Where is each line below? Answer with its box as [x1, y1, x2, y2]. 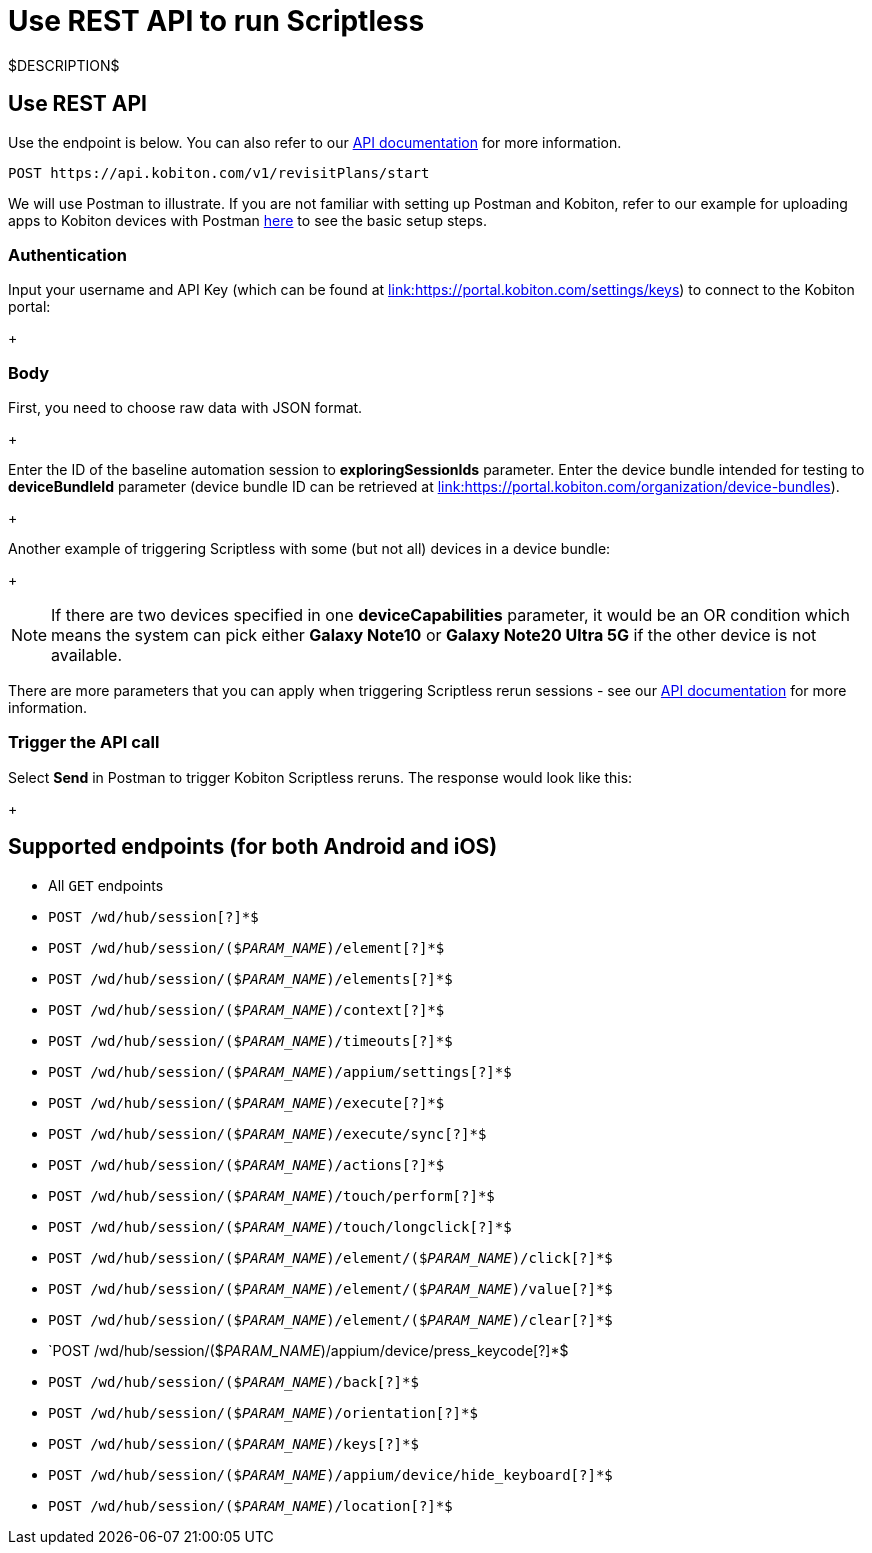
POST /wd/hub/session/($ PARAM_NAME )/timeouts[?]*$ [48, 1032, 453, 1049]
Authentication [8, 244, 127, 265]
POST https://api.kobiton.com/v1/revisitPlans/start [8, 164, 430, 181]
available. [51, 645, 123, 666]
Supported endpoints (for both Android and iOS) [8, 834, 498, 860]
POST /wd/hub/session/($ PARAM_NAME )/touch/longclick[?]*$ [48, 1218, 512, 1235]
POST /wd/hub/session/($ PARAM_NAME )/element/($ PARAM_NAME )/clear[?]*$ [48, 1311, 613, 1328]
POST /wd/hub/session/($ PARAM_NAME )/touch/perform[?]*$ [48, 1187, 495, 1204]
